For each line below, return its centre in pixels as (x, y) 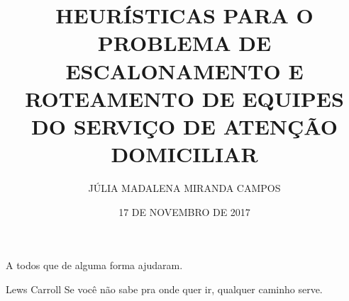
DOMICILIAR (184, 154)
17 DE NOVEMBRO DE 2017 (184, 211)
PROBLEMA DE (184, 43)
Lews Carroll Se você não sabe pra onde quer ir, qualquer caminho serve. (164, 289)
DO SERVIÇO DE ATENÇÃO (184, 126)
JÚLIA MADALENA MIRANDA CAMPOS (184, 188)
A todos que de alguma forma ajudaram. (94, 265)
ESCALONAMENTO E (184, 70)
